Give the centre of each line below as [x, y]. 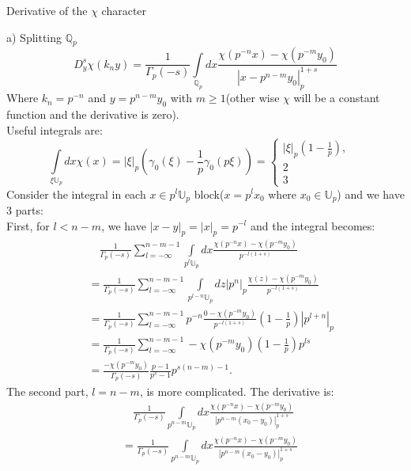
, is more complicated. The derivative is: [237, 391]
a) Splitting [34, 37]
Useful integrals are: [55, 129]
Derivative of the [47, 10]
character [124, 10]
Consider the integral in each [76, 194]
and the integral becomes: [313, 225]
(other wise [253, 98]
